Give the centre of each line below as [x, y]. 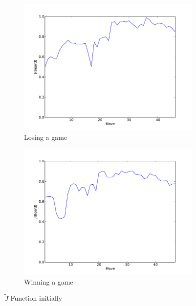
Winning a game [49, 281]
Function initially [36, 298]
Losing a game [46, 137]
